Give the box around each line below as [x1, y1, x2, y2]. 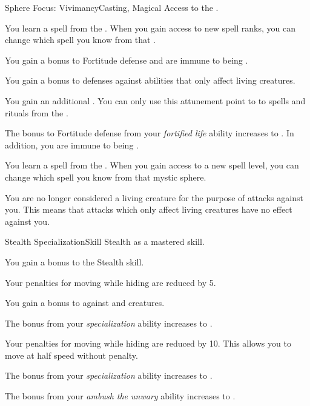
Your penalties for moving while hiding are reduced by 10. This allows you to [5, 337, 291, 350]
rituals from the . [5, 106, 68, 119]
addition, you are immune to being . [5, 138, 139, 151]
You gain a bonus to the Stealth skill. [5, 255, 144, 268]
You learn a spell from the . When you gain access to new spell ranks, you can [5, 21, 295, 34]
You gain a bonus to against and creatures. [5, 296, 165, 309]
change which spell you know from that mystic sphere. [5, 170, 206, 183]
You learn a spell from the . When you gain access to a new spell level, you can [5, 159, 299, 171]
